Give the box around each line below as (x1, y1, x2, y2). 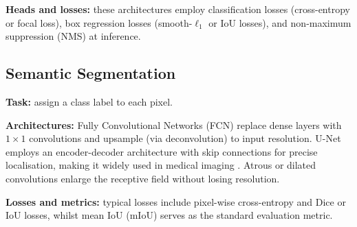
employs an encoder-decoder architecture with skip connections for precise (6, 144, 318, 158)
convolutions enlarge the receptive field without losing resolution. (6, 171, 280, 185)
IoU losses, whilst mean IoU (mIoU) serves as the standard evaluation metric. (6, 208, 333, 222)
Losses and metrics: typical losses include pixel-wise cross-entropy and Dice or (6, 194, 346, 208)
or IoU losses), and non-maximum (208, 15, 351, 29)
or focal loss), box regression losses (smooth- (6, 15, 193, 29)
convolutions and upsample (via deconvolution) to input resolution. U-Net (29, 131, 341, 145)
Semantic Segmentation (6, 62, 176, 84)
